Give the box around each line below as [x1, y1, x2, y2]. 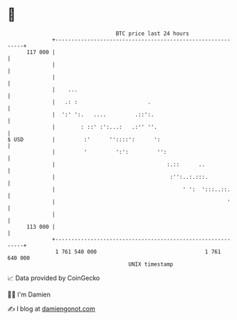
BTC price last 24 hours [115, 30, 190, 37]
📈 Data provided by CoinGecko [7, 274, 100, 282]
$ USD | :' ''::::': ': [7, 135, 161, 143]
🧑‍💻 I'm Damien [7, 290, 51, 299]
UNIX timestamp [128, 260, 174, 268]
